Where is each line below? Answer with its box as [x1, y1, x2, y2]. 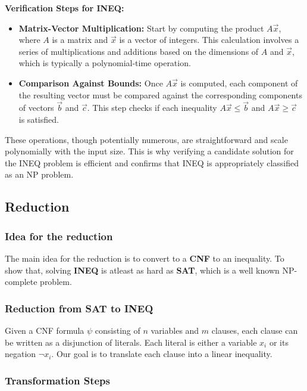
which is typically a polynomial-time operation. [18, 57, 191, 69]
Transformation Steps [5, 373, 110, 387]
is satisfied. [18, 113, 59, 125]
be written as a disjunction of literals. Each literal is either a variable [5, 336, 257, 348]
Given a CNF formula [5, 324, 84, 336]
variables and [151, 324, 199, 336]
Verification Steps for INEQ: [5, 2, 124, 14]
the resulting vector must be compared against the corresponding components [18, 88, 302, 101]
